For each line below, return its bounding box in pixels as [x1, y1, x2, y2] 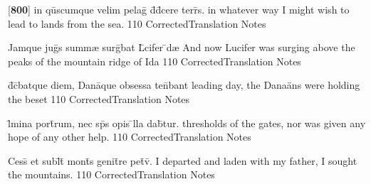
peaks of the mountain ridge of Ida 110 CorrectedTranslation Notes [8, 53, 301, 68]
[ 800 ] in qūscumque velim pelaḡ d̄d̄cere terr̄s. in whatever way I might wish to [8, 2, 350, 16]
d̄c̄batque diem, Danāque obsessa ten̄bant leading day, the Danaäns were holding [8, 77, 360, 92]
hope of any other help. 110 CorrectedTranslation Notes [8, 129, 251, 144]
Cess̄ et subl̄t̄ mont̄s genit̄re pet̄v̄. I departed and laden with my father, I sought [8, 153, 357, 168]
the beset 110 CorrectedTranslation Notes [8, 91, 190, 106]
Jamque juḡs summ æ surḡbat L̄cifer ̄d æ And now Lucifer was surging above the [8, 40, 355, 55]
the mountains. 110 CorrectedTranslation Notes [8, 167, 215, 182]
